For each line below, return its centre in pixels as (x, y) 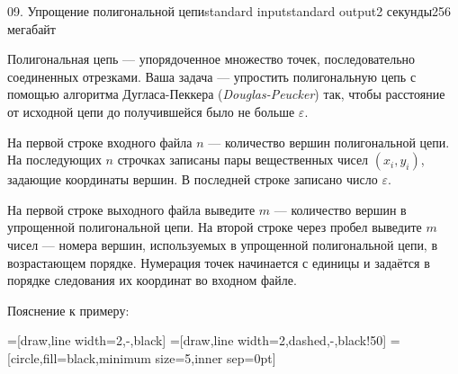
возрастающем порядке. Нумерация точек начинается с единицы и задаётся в (219, 262)
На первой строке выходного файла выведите (131, 209)
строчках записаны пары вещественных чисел (243, 160)
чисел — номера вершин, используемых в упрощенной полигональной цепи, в (223, 244)
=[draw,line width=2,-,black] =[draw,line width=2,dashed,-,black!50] (197, 340)
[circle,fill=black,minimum (79, 357)
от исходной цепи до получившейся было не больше (151, 111)
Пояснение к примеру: (68, 310)
